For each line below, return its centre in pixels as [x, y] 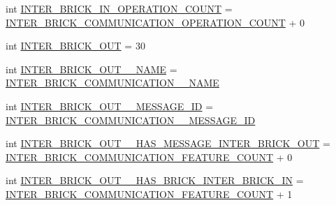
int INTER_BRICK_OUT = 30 [75, 46]
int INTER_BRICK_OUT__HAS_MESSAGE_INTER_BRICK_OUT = [168, 143]
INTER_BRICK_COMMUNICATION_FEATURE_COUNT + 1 [149, 193]
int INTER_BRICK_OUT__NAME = [92, 69]
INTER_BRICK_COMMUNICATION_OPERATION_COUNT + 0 [155, 22]
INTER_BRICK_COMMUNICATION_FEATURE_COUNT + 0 [149, 157]
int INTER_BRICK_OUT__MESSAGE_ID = [110, 106]
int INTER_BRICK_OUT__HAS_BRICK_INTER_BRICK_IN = [155, 180]
